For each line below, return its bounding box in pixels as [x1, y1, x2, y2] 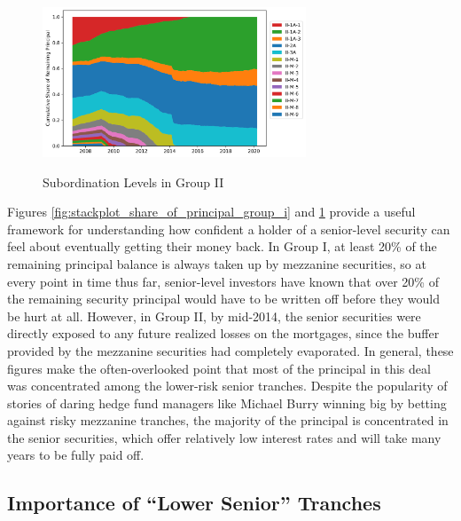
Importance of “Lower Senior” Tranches [7, 489, 381, 517]
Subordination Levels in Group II [43, 172, 224, 191]
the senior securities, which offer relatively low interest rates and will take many [7, 428, 441, 446]
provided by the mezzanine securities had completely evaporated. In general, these [7, 341, 454, 359]
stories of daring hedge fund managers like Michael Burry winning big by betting [7, 393, 447, 412]
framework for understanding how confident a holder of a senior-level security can [7, 219, 450, 238]
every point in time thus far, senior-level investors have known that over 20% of [7, 272, 439, 290]
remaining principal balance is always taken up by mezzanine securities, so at [7, 254, 426, 272]
